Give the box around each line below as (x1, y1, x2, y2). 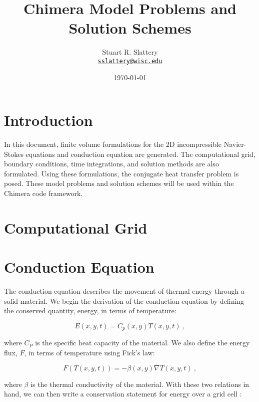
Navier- (223, 139, 246, 149)
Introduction (4, 110, 93, 130)
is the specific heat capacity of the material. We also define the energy (35, 337, 250, 348)
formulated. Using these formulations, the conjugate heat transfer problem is (4, 168, 239, 178)
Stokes (4, 148, 23, 159)
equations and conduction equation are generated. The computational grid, (25, 148, 255, 159)
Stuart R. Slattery (102, 47, 158, 57)
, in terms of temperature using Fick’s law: (24, 347, 155, 357)
